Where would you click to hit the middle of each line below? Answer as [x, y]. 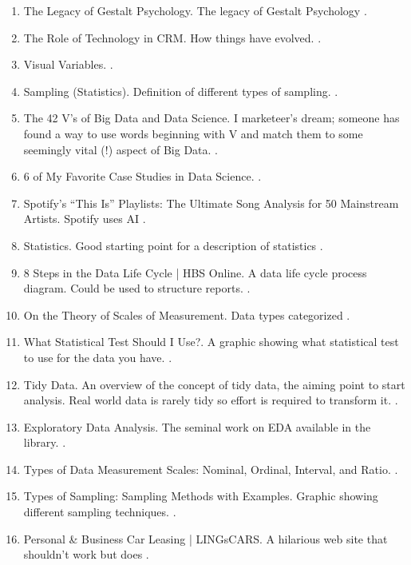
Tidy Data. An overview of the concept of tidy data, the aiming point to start [214, 384]
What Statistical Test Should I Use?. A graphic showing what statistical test [211, 342]
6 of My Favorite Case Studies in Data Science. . [142, 176]
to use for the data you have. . [98, 357]
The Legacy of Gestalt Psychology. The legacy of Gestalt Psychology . [195, 10]
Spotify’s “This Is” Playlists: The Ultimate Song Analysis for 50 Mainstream [211, 203]
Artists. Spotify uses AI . [85, 219]
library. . [45, 442]
